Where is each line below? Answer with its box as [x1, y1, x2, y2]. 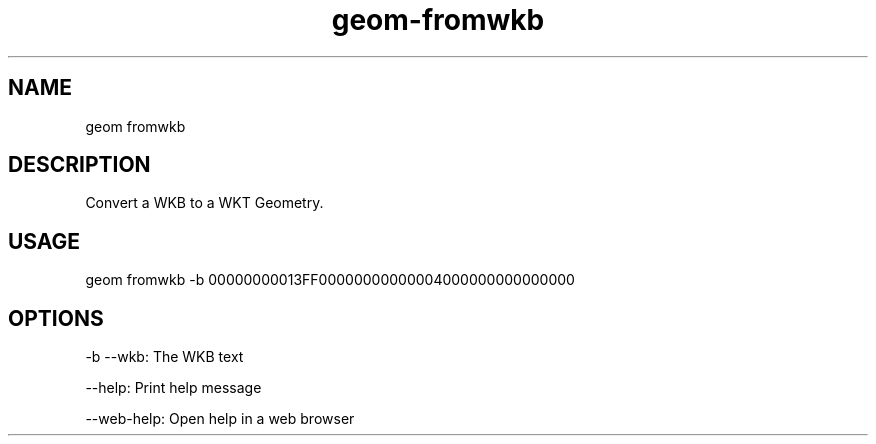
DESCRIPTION [8, 152, 151, 178]
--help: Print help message [85, 379, 262, 397]
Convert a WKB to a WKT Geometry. [85, 194, 324, 212]
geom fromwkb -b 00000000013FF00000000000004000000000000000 [85, 271, 575, 289]
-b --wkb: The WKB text [85, 348, 244, 366]
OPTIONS [8, 305, 104, 331]
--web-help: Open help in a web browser [85, 410, 355, 428]
